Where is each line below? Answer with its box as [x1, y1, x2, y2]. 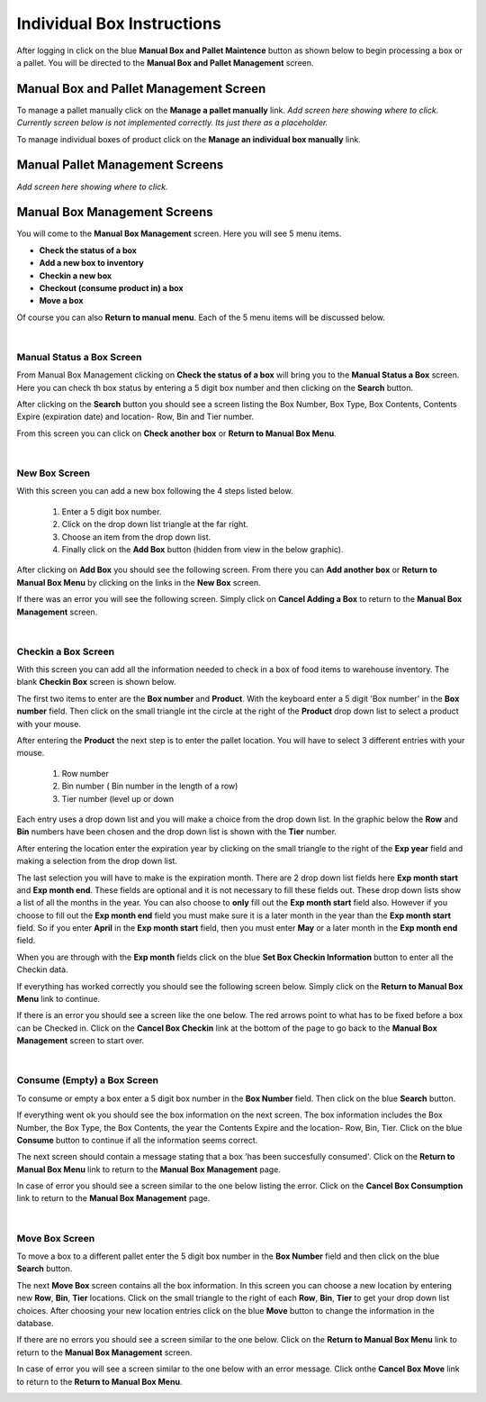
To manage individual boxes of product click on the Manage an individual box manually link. [16, 133, 362, 144]
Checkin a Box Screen [16, 645, 115, 658]
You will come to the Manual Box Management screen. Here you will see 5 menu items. [16, 228, 342, 239]
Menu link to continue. [16, 994, 101, 1005]
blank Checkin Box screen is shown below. [16, 677, 176, 687]
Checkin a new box [39, 270, 112, 281]
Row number [61, 768, 110, 778]
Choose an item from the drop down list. [61, 532, 211, 542]
